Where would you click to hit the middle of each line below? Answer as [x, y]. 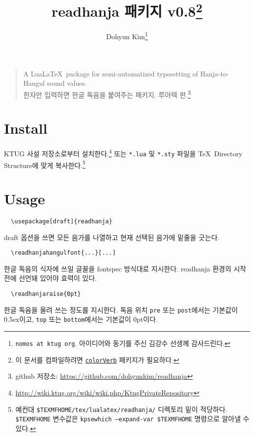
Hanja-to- [215, 73]
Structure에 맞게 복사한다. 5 [45, 164]
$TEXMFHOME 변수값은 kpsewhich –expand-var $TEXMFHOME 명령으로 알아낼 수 [132, 419]
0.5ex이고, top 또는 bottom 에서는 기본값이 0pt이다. [81, 319]
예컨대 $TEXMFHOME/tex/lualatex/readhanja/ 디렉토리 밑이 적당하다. [121, 409]
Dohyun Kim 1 [127, 36]
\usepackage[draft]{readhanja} [62, 221]
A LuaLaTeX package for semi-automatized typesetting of [111, 73]
